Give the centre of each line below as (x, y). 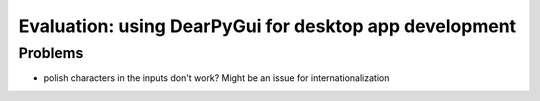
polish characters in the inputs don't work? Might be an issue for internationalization (216, 78)
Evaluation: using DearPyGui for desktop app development (267, 26)
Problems (51, 53)
